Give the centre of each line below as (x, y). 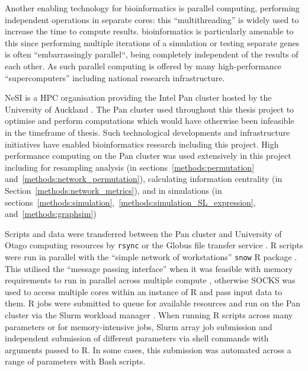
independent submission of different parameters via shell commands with (137, 338)
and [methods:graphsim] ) (51, 214)
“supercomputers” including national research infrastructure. (115, 77)
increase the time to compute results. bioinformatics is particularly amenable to (149, 31)
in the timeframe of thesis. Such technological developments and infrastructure (147, 132)
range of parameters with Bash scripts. (75, 361)
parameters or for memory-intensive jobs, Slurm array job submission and (139, 326)
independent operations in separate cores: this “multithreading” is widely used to (152, 19)
